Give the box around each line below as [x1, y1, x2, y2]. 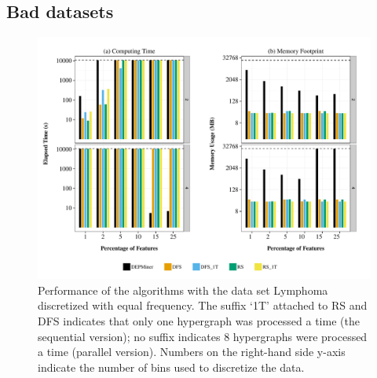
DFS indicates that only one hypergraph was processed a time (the [38, 313, 360, 329]
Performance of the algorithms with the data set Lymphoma [38, 281, 328, 298]
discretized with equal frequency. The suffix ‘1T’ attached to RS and [38, 297, 368, 314]
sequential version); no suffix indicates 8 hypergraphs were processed [38, 328, 368, 344]
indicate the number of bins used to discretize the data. [38, 358, 305, 375]
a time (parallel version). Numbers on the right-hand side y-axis [38, 343, 346, 360]
